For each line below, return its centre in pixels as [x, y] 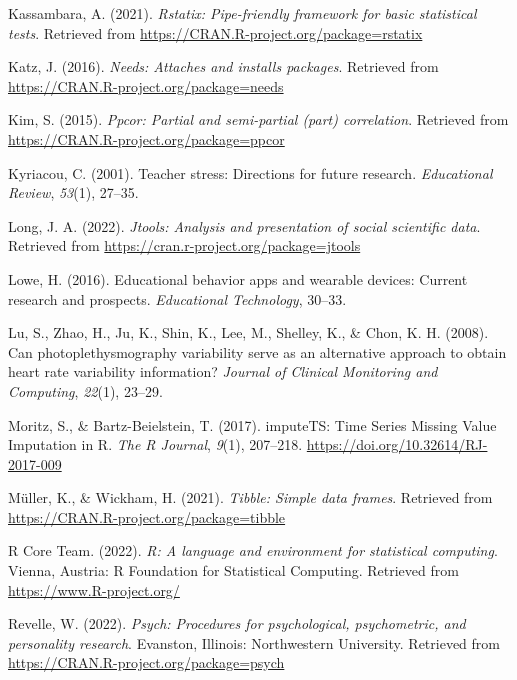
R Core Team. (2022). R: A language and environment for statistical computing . [253, 550]
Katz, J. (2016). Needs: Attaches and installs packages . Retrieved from [223, 66]
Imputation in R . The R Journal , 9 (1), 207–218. [155, 444]
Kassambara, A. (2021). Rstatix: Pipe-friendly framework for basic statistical [242, 13]
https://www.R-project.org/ [94, 589]
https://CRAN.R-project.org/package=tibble [147, 516]
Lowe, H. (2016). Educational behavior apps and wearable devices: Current [238, 278]
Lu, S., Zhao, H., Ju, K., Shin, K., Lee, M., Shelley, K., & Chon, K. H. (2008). [248, 332]
